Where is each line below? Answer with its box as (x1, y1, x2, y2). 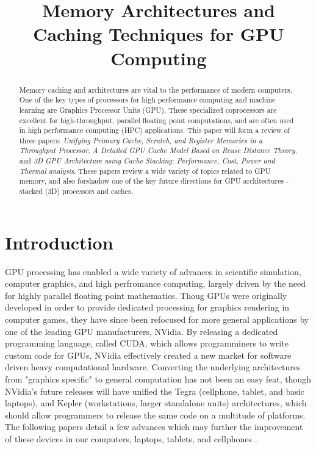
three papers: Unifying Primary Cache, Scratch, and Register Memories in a (19, 135, 262, 145)
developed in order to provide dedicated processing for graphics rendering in (5, 301, 290, 314)
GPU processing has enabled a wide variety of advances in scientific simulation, (5, 265, 301, 278)
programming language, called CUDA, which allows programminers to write (5, 337, 289, 350)
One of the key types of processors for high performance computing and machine (19, 95, 276, 105)
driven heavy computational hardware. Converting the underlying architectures (5, 361, 301, 373)
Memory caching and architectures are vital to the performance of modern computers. (19, 84, 293, 95)
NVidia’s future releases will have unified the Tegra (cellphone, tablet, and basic (5, 384, 304, 397)
